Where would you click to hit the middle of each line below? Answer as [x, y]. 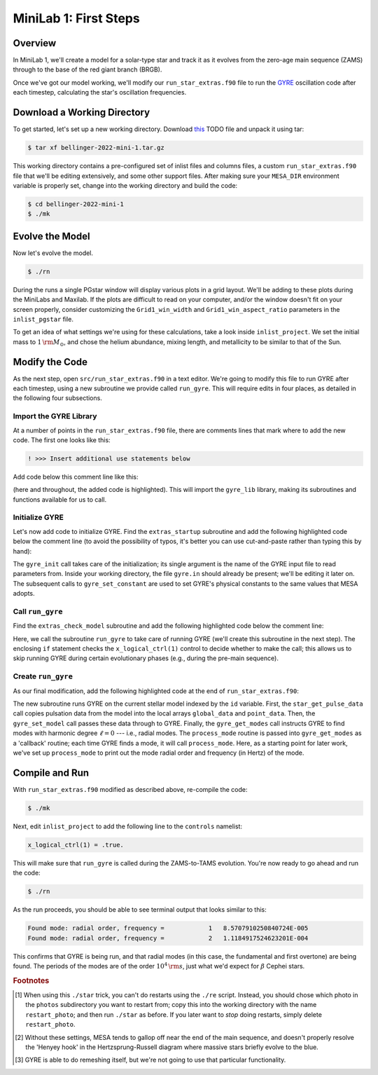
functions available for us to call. [60, 499]
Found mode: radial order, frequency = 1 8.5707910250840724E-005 [168, 928]
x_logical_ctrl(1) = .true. [76, 845]
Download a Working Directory [82, 112]
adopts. [24, 594]
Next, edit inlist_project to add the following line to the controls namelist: [128, 826]
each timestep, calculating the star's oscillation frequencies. [100, 93]
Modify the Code [50, 362]
